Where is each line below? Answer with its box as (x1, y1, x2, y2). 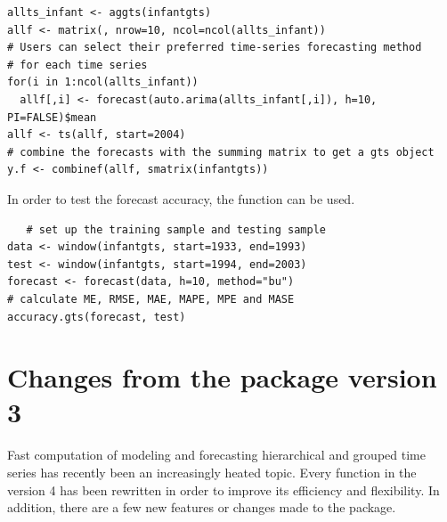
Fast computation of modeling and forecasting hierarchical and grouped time (7, 445, 426, 464)
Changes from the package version (7, 359, 437, 396)
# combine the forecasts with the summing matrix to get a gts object (7, 145, 435, 159)
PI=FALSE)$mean (7, 110, 97, 124)
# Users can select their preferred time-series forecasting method (7, 41, 422, 54)
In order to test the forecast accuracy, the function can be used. (7, 189, 355, 208)
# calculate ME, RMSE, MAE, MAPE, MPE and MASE (7, 292, 295, 306)
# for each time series (7, 58, 148, 71)
